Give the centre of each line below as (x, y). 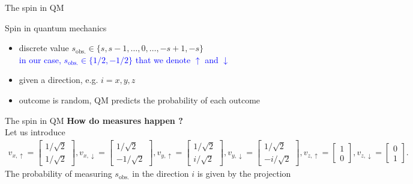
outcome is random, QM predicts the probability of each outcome (140, 100)
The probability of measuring (59, 173)
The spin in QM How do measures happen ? (94, 120)
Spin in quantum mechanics (56, 27)
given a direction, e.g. (59, 80)
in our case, (40, 59)
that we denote (163, 59)
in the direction (161, 173)
